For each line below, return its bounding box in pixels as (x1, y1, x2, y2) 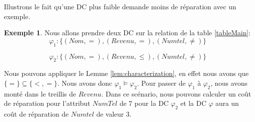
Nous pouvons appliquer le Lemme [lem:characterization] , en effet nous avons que (4, 68, 249, 78)
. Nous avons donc (57, 77, 113, 88)
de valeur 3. (96, 109, 132, 119)
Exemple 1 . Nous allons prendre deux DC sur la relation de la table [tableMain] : (4, 27, 251, 38)
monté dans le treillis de (4, 88, 76, 98)
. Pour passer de (137, 77, 186, 88)
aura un (215, 98, 239, 108)
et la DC (180, 98, 207, 108)
